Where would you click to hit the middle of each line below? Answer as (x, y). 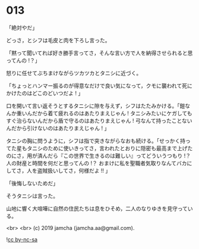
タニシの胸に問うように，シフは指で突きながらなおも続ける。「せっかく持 (96, 141)
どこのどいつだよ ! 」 (58, 93)
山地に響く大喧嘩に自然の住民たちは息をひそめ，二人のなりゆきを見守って (97, 208)
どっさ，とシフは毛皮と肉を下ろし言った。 (58, 40)
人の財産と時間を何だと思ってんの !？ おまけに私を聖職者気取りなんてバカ (97, 163)
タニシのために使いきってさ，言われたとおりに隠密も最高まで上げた (110, 148)
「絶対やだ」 (22, 27)
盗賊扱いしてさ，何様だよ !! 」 (74, 170)
